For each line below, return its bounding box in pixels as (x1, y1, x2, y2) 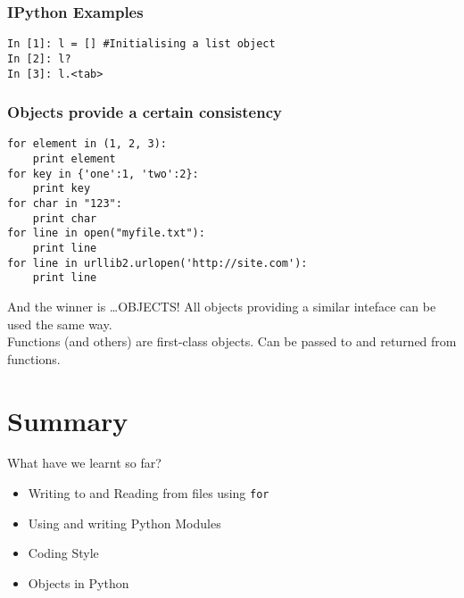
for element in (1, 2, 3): (7, 137, 167, 151)
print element (32, 153, 116, 166)
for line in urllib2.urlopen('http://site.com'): (7, 256, 308, 270)
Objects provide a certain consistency (7, 101, 282, 123)
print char (32, 212, 97, 225)
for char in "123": (7, 197, 122, 211)
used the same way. (7, 314, 112, 333)
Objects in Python (28, 573, 129, 592)
